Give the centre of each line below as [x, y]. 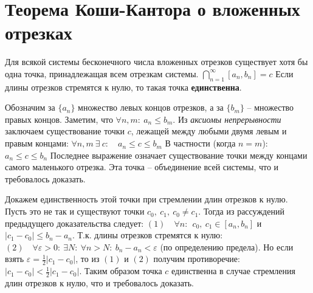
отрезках [39, 33]
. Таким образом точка [121, 271]
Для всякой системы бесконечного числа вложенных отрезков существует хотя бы [156, 62]
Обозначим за [30, 107]
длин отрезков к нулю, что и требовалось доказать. [99, 283]
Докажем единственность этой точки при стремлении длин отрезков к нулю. [146, 199]
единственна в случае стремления [233, 271]
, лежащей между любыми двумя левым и [209, 131]
